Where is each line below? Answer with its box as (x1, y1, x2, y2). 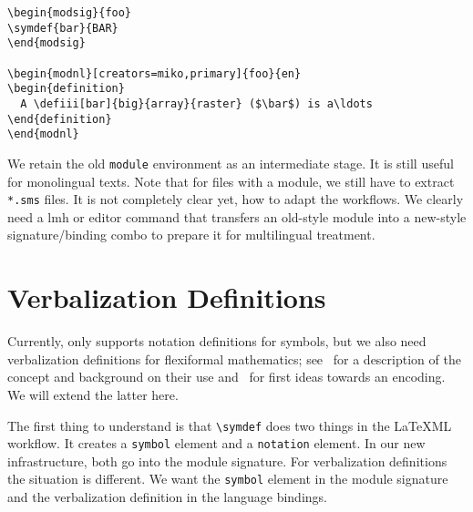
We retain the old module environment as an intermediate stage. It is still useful (7, 153, 454, 172)
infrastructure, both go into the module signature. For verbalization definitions (7, 451, 447, 470)
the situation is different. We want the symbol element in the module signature (7, 469, 448, 488)
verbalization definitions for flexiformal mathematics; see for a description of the (7, 349, 461, 368)
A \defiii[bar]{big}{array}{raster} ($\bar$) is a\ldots (20, 97, 373, 110)
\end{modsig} (7, 36, 86, 50)
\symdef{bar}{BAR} (7, 21, 118, 35)
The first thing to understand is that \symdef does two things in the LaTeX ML (7, 415, 452, 435)
